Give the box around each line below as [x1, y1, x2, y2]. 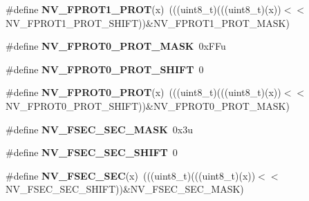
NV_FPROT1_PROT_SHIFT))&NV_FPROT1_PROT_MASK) [6, 15, 290, 30]
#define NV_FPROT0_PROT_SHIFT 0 [6, 61, 204, 76]
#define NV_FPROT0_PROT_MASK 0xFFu [6, 39, 226, 53]
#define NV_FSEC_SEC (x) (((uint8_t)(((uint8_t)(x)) [6, 168, 256, 182]
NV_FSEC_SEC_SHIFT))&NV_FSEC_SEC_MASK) [6, 182, 244, 196]
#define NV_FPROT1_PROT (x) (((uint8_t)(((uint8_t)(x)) [6, 2, 281, 16]
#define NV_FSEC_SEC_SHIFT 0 [6, 145, 178, 160]
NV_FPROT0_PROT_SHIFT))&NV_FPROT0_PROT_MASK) [6, 98, 290, 113]
